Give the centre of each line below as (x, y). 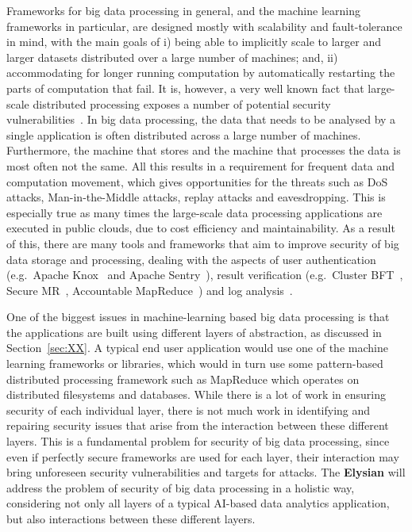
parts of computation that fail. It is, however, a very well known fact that (185, 88)
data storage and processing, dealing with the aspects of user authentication (191, 259)
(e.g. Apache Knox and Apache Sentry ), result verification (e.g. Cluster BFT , (205, 275)
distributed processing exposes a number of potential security (182, 103)
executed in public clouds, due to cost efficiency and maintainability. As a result (201, 228)
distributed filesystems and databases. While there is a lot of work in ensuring (196, 394)
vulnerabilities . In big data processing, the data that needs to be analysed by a (201, 119)
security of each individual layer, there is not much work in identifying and (189, 410)
